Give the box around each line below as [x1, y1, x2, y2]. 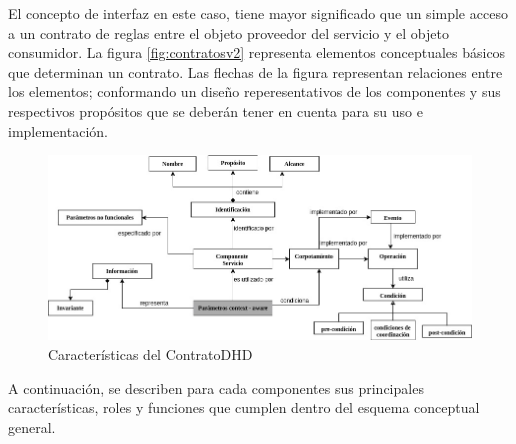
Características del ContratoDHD [48, 343, 253, 364]
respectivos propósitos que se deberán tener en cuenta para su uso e [8, 100, 423, 121]
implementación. [8, 120, 108, 141]
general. [8, 416, 56, 437]
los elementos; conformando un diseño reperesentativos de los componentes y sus [8, 81, 501, 102]
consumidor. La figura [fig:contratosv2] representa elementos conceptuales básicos [8, 42, 506, 63]
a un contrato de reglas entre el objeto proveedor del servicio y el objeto [8, 22, 449, 43]
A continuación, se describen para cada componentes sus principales [8, 377, 424, 398]
